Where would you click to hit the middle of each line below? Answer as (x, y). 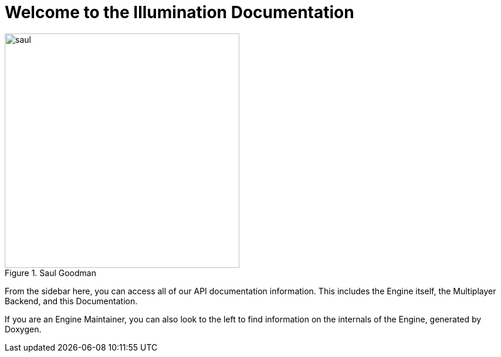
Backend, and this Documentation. (71, 301)
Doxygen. (23, 329)
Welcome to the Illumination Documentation (180, 12)
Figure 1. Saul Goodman (50, 273)
